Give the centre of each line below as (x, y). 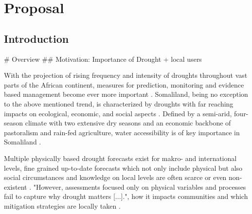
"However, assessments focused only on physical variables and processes (140, 187)
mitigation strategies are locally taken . (62, 205)
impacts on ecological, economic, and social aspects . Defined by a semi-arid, (118, 113)
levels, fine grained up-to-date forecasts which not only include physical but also (123, 168)
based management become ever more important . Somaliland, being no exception (126, 94)
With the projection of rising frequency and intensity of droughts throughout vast (126, 75)
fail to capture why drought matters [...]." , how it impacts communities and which (126, 196)
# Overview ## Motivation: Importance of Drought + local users (103, 59)
